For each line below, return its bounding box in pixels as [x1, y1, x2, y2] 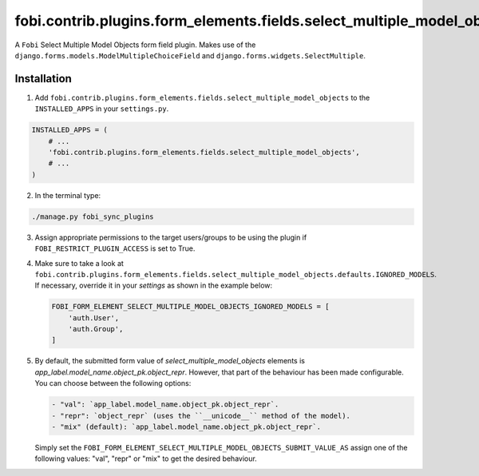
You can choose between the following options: [34, 379, 192, 388]
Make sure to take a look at [34, 258, 124, 268]
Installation [14, 72, 72, 85]
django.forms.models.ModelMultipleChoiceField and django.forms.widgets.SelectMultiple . [14, 50, 366, 60]
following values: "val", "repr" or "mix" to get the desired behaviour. [34, 454, 257, 463]
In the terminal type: [34, 190, 101, 200]
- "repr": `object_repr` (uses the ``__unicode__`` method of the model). [51, 411, 351, 420]
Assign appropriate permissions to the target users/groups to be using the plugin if [34, 232, 307, 242]
